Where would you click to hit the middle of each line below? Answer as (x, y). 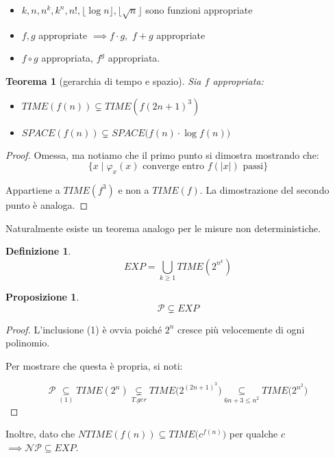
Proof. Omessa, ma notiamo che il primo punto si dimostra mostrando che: (162, 154)
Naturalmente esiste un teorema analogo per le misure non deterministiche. (163, 228)
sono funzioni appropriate (199, 10)
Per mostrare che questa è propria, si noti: (94, 365)
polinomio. (28, 343)
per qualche (253, 434)
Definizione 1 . (38, 251)
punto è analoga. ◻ (47, 204)
